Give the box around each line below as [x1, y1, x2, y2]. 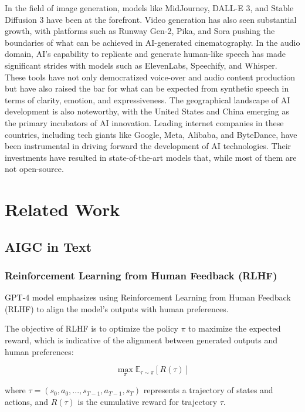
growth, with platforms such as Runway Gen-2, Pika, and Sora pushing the [5, 25, 275, 37]
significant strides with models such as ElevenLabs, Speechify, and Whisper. [5, 59, 277, 71]
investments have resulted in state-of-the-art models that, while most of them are [5, 151, 297, 163]
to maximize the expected [188, 322, 281, 335]
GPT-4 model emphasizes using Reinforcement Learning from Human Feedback [5, 291, 291, 303]
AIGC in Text [5, 237, 92, 255]
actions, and [5, 396, 48, 408]
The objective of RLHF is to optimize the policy [5, 322, 178, 335]
